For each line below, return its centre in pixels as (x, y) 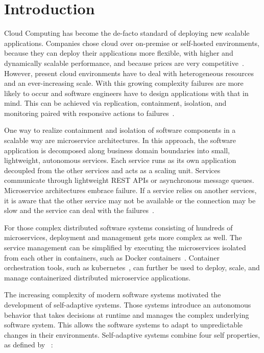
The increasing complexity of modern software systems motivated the (113, 295)
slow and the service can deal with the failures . (79, 210)
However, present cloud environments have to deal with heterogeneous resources (129, 73)
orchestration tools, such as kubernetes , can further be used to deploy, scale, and (132, 267)
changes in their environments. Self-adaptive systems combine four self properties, (132, 334)
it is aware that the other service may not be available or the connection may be (130, 200)
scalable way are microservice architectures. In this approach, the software (120, 140)
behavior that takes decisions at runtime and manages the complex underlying (127, 314)
